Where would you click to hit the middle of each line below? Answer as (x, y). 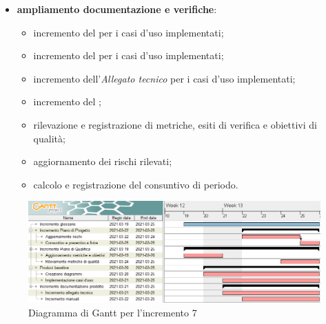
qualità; (49, 138)
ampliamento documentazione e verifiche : (117, 9)
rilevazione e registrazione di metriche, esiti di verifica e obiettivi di (175, 124)
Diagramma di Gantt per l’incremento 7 (113, 313)
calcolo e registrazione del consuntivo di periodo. (136, 184)
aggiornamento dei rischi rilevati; (103, 161)
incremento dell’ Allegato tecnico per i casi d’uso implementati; (164, 78)
